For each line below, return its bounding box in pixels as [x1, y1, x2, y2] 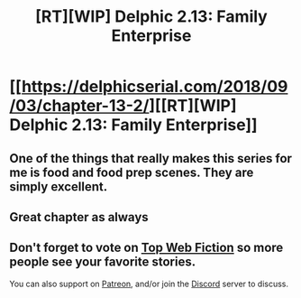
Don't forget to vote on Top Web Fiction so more [9, 240, 284, 256]
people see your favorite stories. [9, 255, 196, 270]
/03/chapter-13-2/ [9, 96, 150, 116]
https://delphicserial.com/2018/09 [21, 77, 288, 97]
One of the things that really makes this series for [9, 151, 293, 166]
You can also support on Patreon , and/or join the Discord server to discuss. [9, 278, 289, 289]
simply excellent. [9, 179, 108, 194]
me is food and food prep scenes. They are [9, 164, 254, 180]
